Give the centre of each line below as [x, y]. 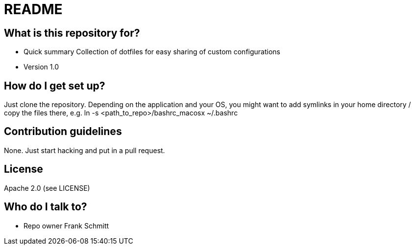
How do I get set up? [55, 86]
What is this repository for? [72, 33]
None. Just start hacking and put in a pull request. [85, 150]
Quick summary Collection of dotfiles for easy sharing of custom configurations [152, 52]
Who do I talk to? [46, 207]
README [33, 9]
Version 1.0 [41, 67]
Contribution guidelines [63, 132]
